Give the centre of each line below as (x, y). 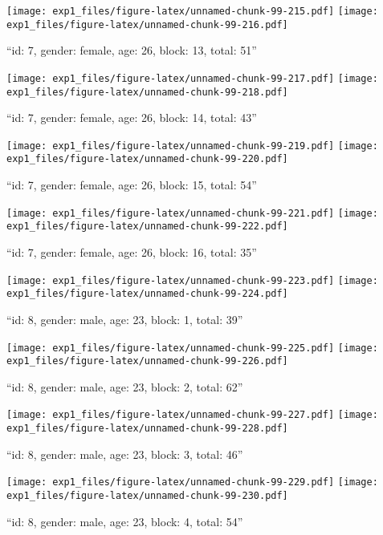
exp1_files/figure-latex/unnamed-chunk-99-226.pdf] (147, 361)
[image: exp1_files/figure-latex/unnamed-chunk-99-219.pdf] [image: (192, 146)
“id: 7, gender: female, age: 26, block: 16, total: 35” (132, 252)
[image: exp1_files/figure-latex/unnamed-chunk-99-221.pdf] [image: (192, 213)
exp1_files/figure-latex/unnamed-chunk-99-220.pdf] (147, 159)
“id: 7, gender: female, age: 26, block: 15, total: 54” (132, 185)
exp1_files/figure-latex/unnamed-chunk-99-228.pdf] (147, 429)
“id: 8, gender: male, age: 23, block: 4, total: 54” (125, 521)
